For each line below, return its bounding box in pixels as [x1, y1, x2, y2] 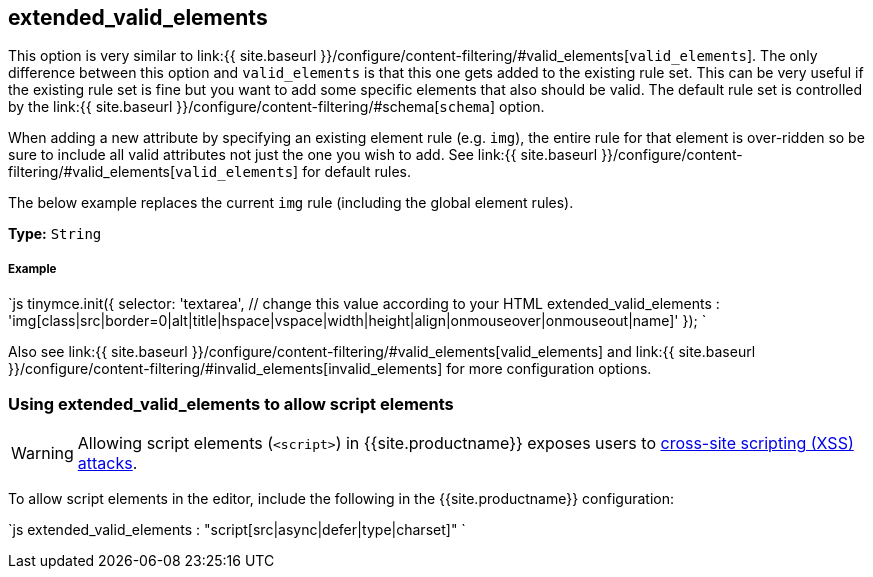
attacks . [77, 452, 138, 473]
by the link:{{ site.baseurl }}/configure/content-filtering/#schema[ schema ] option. [8, 98, 545, 116]
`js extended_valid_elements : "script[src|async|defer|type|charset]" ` [8, 520, 466, 538]
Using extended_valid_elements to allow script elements [8, 393, 454, 414]
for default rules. [302, 163, 412, 181]
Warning [11, 442, 74, 463]
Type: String [8, 225, 102, 243]
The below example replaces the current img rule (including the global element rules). [8, 194, 574, 212]
